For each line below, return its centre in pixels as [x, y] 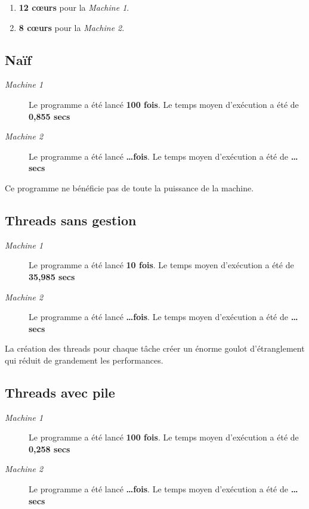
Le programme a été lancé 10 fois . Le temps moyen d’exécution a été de [161, 265]
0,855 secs [50, 116]
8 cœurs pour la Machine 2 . [72, 27]
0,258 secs [50, 449]
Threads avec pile [60, 392]
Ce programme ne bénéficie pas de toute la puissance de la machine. [129, 187]
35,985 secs [52, 276]
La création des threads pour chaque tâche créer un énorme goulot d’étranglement [155, 348]
